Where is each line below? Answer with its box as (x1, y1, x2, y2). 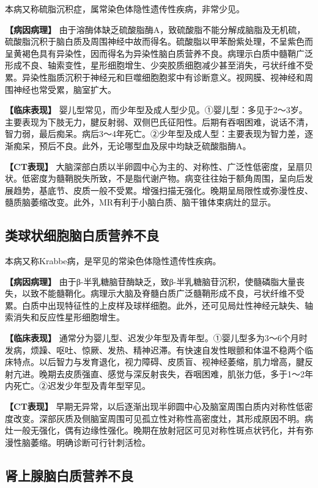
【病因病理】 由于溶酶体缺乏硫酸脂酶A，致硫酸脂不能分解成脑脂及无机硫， (5, 23, 306, 35)
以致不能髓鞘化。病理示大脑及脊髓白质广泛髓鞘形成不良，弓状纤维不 (21, 287, 296, 300)
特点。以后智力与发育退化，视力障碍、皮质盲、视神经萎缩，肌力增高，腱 (13, 355, 305, 368)
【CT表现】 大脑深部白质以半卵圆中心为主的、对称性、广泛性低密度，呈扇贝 (5, 160, 313, 172)
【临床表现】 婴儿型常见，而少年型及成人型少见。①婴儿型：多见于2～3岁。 (5, 103, 308, 116)
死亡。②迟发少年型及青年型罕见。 (13, 379, 150, 392)
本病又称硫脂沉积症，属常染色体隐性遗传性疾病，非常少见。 (5, 2, 245, 15)
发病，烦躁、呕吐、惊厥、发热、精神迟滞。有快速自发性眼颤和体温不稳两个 (5, 343, 305, 356)
